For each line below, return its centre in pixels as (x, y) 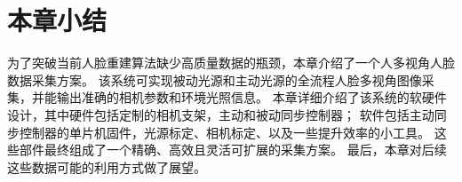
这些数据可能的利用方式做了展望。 (107, 166)
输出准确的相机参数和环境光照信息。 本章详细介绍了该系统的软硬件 (251, 97)
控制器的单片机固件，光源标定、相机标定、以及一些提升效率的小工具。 (224, 132)
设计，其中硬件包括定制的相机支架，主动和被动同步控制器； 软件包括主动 (221, 114)
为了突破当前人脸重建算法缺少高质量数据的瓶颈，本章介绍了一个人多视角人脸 (231, 63)
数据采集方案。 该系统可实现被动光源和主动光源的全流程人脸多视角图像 (215, 79)
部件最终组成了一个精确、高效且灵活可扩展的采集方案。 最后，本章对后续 (233, 150)
